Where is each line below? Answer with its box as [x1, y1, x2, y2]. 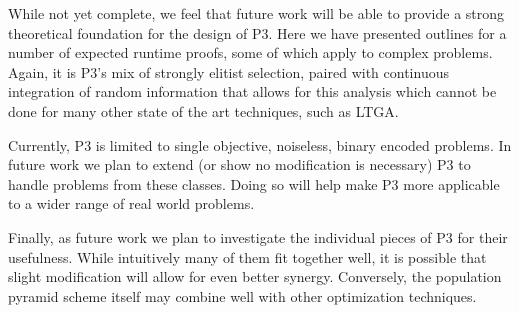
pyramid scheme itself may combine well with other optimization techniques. [8, 285, 477, 306]
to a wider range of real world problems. [8, 193, 255, 214]
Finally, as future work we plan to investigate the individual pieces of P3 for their [8, 226, 508, 247]
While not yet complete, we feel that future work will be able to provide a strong [8, 3, 505, 23]
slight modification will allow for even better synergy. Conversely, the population [8, 266, 502, 287]
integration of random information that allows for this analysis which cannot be [8, 81, 497, 102]
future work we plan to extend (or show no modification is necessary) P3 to [8, 154, 471, 175]
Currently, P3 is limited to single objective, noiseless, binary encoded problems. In [8, 134, 512, 155]
